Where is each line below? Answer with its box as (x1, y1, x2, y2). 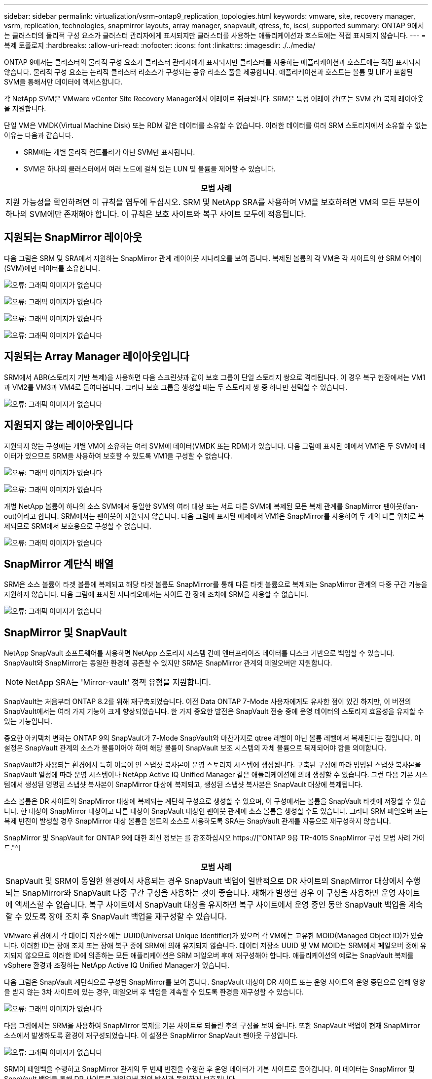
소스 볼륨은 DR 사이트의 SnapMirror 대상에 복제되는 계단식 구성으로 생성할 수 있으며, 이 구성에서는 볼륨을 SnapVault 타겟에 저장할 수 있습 (4, 797, 427, 806)
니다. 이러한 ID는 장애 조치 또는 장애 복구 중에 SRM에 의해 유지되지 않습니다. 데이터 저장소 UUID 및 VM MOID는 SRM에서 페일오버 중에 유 (4, 941, 427, 950)
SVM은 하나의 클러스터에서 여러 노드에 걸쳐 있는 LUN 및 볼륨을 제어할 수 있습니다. (24, 165, 276, 173)
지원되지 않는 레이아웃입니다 (4, 419, 133, 432)
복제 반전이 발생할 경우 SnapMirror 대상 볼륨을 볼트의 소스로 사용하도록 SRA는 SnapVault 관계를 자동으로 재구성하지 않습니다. (4, 817, 391, 826)
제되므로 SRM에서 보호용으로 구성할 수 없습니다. (4, 521, 152, 530)
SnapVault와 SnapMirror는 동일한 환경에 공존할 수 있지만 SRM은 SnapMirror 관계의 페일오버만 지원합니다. (4, 659, 332, 667)
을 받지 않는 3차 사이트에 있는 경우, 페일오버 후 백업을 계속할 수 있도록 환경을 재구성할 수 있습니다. (4, 988, 304, 996)
